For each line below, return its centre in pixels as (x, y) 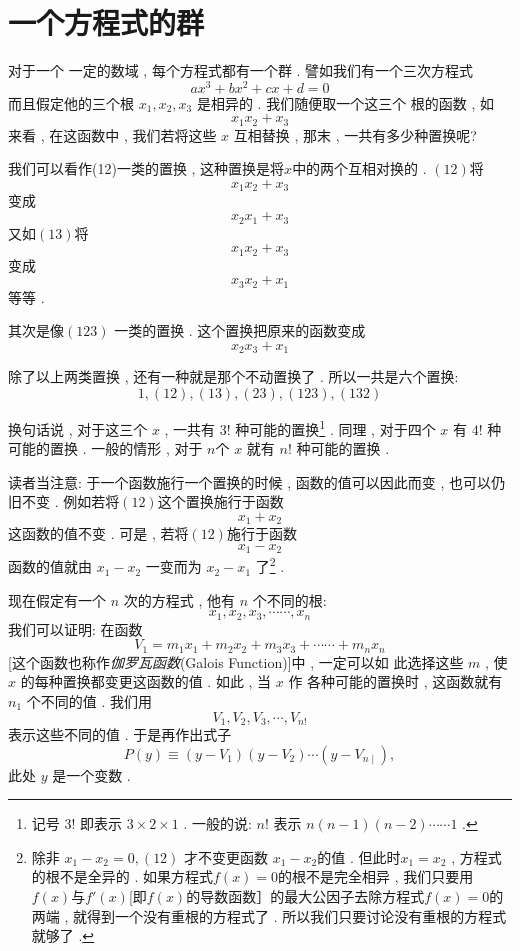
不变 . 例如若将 (70, 501)
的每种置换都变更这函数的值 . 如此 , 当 (146, 681)
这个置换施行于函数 (220, 501)
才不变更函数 (226, 856)
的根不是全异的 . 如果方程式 (122, 876)
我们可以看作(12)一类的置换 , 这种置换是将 (146, 168)
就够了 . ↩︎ (63, 935)
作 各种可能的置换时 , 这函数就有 (395, 681)
